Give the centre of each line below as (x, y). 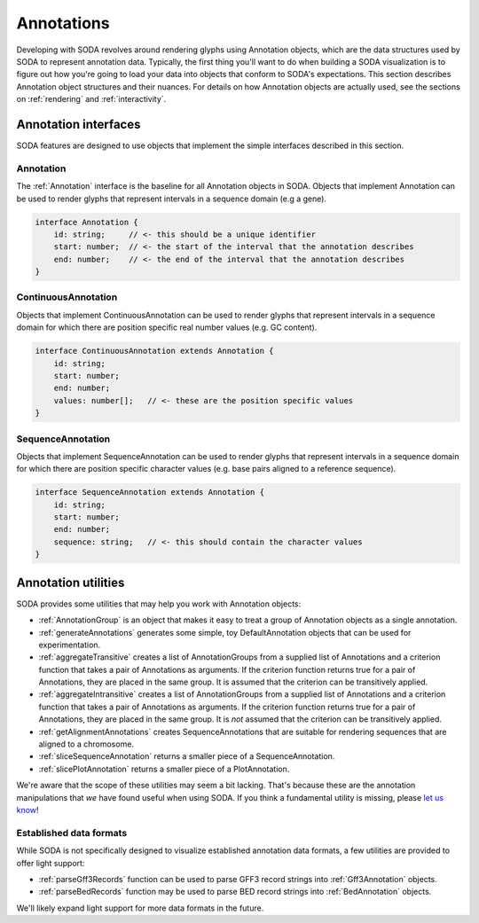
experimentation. (70, 645)
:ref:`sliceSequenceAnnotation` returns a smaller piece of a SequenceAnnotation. (187, 756)
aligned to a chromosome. (86, 744)
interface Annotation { (87, 222)
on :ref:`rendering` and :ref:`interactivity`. (91, 99)
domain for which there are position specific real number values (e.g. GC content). (167, 327)
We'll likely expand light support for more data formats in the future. (140, 908)
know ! (27, 810)
